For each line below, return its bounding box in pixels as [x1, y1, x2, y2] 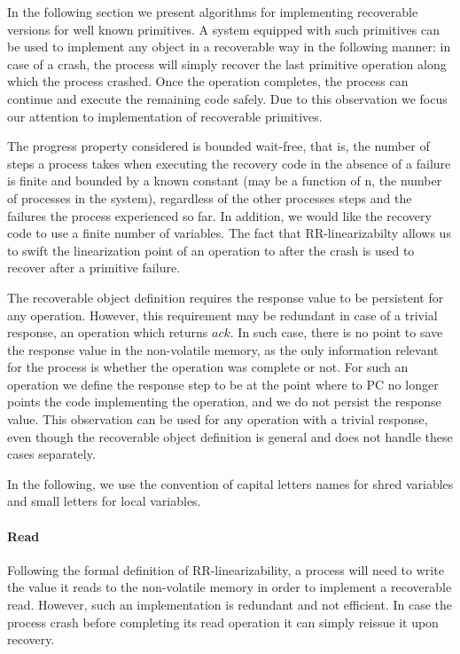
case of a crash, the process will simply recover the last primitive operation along [7, 54, 447, 73]
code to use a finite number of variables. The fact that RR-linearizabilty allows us [7, 224, 451, 242]
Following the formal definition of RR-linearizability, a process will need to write [7, 560, 444, 579]
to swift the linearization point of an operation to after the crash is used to [7, 240, 415, 259]
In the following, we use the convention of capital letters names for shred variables [7, 474, 454, 492]
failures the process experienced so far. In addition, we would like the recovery [7, 206, 432, 225]
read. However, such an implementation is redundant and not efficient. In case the [7, 595, 452, 614]
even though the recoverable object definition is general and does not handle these [7, 427, 453, 445]
